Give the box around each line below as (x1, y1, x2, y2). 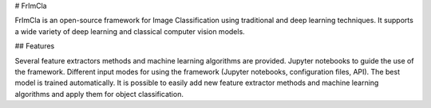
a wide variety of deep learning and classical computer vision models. (14, 26, 245, 36)
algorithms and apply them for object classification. (14, 89, 184, 98)
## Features (14, 41, 55, 51)
